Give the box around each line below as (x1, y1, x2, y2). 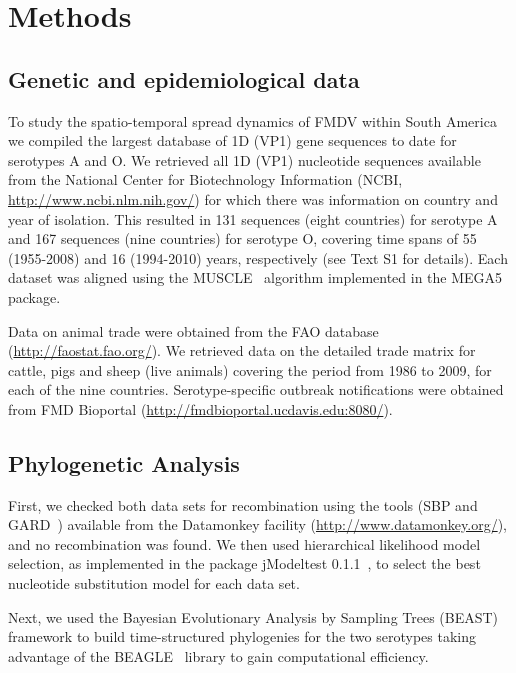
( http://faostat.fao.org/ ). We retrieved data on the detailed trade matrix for (8, 340, 476, 361)
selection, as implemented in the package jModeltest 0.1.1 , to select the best (8, 553, 481, 574)
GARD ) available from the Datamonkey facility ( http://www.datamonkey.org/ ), (8, 514, 507, 535)
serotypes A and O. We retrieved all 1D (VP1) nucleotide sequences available (8, 149, 481, 170)
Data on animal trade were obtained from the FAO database (8, 320, 379, 341)
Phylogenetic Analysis (8, 447, 240, 478)
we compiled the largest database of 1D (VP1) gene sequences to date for (8, 130, 457, 151)
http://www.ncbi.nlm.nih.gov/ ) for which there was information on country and (8, 188, 498, 209)
